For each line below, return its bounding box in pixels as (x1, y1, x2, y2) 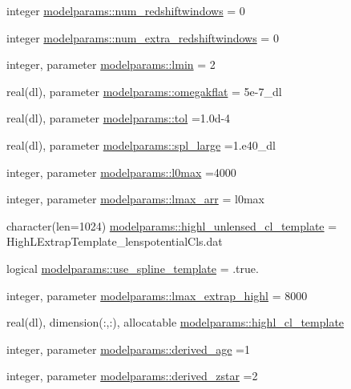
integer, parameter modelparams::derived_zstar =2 (6, 367, 258, 384)
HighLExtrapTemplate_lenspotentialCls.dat (6, 233, 223, 250)
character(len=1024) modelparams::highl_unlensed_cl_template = (6, 217, 337, 234)
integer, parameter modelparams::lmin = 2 (6, 56, 216, 73)
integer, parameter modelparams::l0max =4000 (6, 163, 236, 180)
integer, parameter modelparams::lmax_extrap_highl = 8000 (6, 287, 308, 303)
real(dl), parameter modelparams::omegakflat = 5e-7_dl (6, 82, 282, 99)
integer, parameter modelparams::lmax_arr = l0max (6, 190, 264, 207)
